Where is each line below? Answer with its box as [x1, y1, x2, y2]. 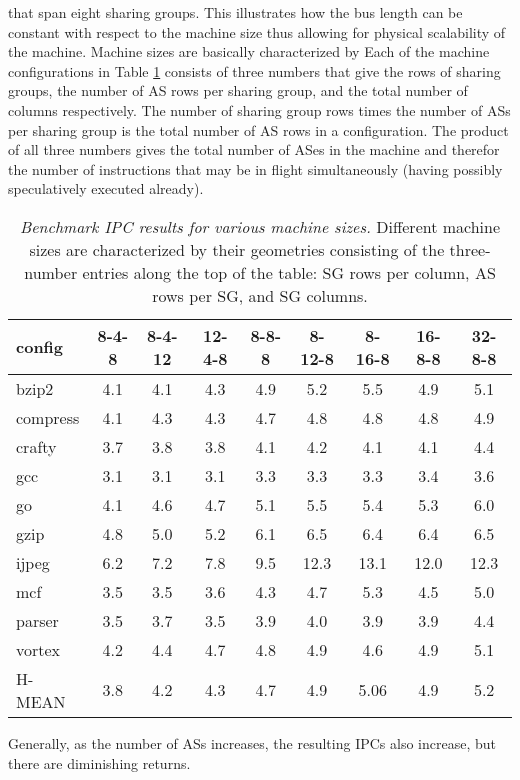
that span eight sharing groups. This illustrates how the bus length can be [8, 2, 463, 22]
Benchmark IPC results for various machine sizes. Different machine [19, 214, 501, 238]
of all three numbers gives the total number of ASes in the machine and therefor [8, 139, 500, 160]
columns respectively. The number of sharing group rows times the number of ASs [8, 99, 511, 120]
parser [16, 608, 59, 632]
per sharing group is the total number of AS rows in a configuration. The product [8, 119, 509, 140]
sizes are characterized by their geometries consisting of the [29, 237, 445, 261]
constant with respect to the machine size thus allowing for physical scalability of [8, 21, 506, 42]
